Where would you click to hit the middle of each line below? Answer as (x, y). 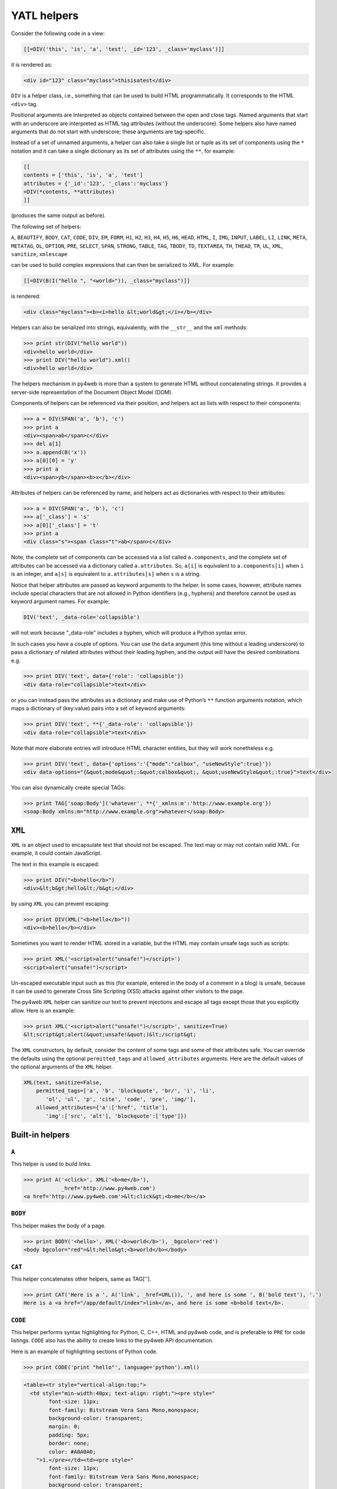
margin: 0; (64, 1427)
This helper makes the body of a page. (58, 1225)
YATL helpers (45, 15)
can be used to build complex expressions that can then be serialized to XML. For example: (123, 265)
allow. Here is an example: (43, 1010)
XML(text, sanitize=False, (63, 1083)
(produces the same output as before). (58, 216)
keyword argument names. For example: (60, 602)
